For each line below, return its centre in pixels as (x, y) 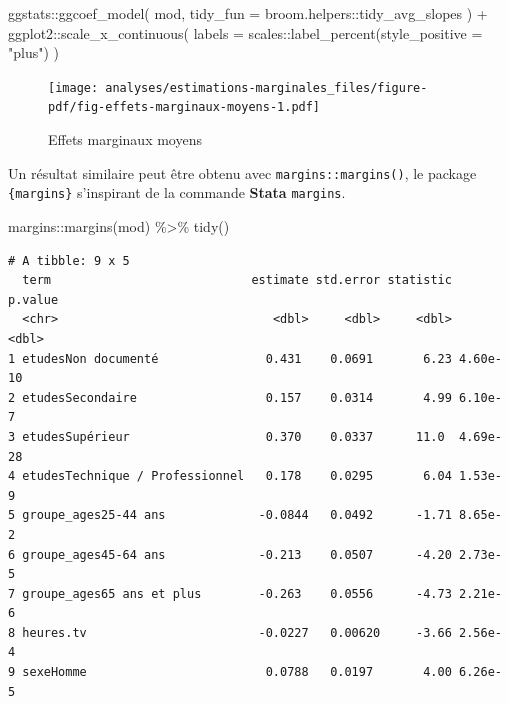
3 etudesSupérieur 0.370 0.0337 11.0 (226, 436)
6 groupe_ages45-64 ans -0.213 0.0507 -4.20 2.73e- (255, 554)
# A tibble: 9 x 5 (69, 260)
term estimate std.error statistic (237, 280)
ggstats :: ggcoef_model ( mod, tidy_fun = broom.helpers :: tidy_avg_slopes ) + (248, 13)
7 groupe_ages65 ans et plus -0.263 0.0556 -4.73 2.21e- (255, 593)
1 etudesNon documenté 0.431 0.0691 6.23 (230, 358)
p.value (33, 299)
